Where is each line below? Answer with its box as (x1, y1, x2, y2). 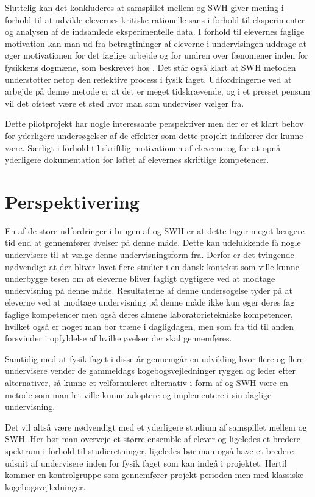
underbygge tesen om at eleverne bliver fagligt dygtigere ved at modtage (5, 272, 275, 285)
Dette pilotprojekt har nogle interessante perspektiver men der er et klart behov (5, 117, 304, 130)
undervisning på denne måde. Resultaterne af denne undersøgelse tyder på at (5, 284, 293, 296)
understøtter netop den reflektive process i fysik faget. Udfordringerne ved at (5, 73, 292, 85)
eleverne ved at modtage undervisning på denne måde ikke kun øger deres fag (5, 296, 295, 309)
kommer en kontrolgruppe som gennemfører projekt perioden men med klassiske (5, 468, 304, 481)
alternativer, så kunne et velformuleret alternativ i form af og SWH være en (5, 376, 288, 388)
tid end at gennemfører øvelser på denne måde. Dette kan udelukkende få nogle (5, 236, 301, 249)
